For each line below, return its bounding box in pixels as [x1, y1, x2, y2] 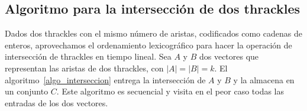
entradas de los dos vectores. [5, 96, 108, 109]
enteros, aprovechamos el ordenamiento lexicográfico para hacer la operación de [5, 38, 292, 51]
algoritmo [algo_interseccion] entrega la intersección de [5, 73, 206, 86]
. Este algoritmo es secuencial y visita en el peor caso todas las [56, 85, 285, 97]
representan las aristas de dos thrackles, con [5, 61, 164, 74]
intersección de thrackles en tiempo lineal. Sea [5, 50, 172, 63]
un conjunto [5, 85, 49, 97]
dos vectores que [199, 50, 259, 63]
